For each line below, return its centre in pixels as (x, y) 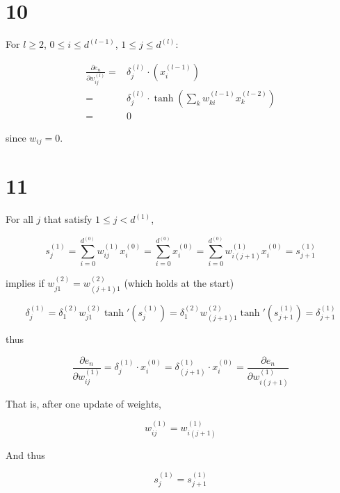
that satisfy (68, 219)
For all (19, 219)
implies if (25, 283)
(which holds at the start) (179, 283)
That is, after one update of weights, (83, 403)
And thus (25, 454)
